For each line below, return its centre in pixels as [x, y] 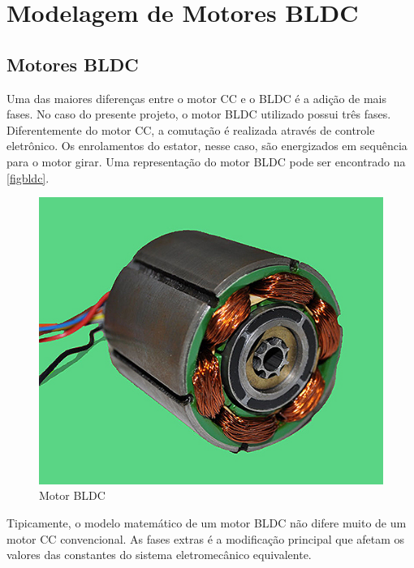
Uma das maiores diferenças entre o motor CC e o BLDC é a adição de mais [196, 98]
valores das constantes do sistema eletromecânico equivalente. [159, 555]
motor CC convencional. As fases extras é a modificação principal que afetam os [206, 538]
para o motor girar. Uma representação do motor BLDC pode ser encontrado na [206, 161]
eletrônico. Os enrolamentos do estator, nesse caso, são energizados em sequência [207, 146]
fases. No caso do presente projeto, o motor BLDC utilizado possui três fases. [199, 114]
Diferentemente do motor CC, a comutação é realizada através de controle [191, 129]
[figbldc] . [28, 177]
